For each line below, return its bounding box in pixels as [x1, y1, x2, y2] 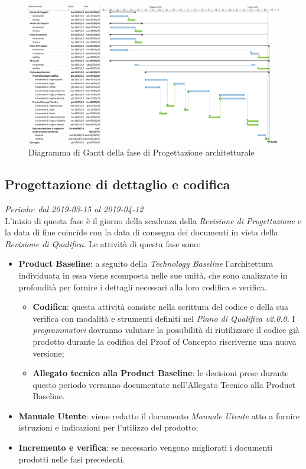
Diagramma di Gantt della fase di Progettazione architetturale [28, 146, 255, 159]
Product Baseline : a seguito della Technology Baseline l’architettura [18, 257, 274, 270]
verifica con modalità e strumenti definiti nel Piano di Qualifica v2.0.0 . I [32, 312, 295, 324]
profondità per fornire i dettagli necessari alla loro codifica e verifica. [18, 280, 267, 293]
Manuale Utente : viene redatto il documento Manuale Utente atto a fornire [18, 409, 300, 422]
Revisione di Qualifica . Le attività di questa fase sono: [5, 237, 201, 250]
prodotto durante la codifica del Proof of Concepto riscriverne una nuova [32, 335, 297, 347]
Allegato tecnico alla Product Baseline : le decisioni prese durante [32, 367, 289, 379]
